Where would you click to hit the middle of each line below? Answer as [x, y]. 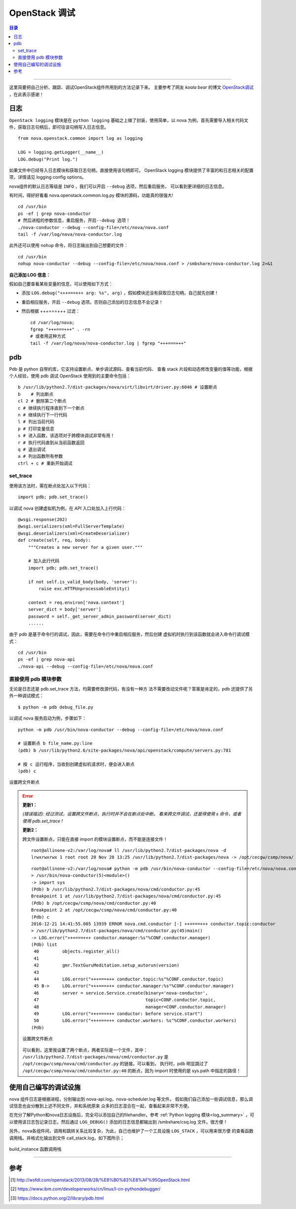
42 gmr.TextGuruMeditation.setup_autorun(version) [107, 965]
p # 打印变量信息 [36, 429]
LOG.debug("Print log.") [48, 159]
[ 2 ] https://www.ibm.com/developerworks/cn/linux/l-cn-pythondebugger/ [85, 1189]
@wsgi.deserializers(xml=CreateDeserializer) [74, 533]
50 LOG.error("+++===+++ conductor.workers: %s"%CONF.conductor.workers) [135, 1021]
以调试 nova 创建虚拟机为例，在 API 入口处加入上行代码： [68, 508]
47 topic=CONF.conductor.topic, [125, 1000]
